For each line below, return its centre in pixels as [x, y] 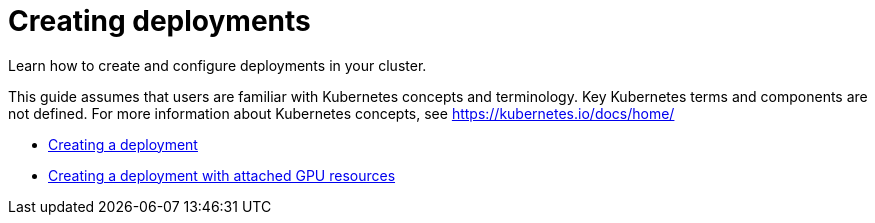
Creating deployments [159, 21]
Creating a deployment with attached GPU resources [222, 175]
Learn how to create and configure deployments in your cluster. [217, 65]
